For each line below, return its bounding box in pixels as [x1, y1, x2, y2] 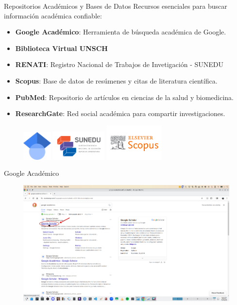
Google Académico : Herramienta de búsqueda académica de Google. [15, 27, 226, 37]
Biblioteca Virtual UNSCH [15, 43, 108, 53]
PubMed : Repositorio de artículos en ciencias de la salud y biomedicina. [15, 92, 234, 102]
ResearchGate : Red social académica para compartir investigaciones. [15, 108, 225, 119]
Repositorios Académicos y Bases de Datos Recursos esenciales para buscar [4, 1, 227, 11]
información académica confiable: [4, 10, 102, 20]
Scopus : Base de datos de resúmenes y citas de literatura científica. [15, 75, 218, 85]
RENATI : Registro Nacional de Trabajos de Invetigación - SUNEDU [15, 59, 224, 69]
